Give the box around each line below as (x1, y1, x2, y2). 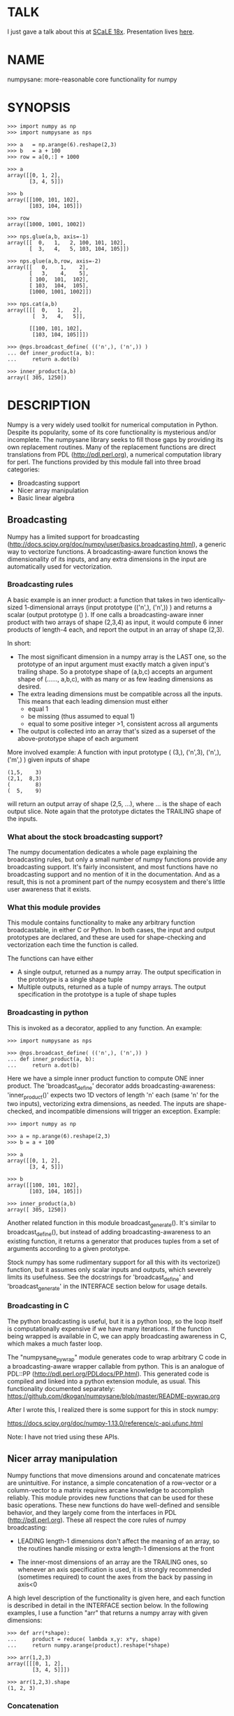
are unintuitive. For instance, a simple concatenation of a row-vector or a (7, 1479, 217, 1487)
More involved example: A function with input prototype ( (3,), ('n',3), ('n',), (7, 747, 221, 756)
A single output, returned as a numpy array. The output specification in (17, 968, 221, 976)
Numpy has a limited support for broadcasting (7, 532, 140, 541)
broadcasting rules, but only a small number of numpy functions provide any (7, 855, 227, 864)
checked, (7, 1107, 34, 1116)
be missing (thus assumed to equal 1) (27, 712, 136, 720)
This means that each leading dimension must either (17, 697, 169, 705)
